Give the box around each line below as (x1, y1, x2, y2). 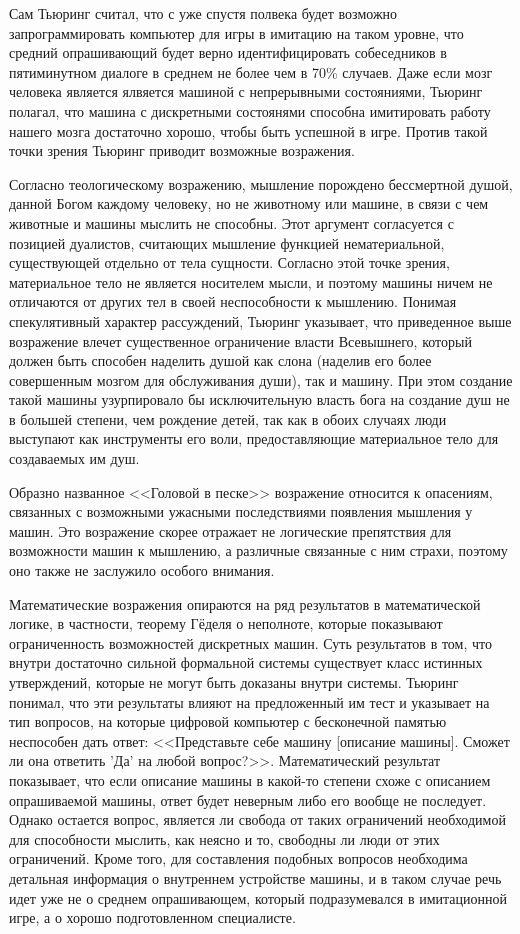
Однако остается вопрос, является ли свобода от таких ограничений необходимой (9, 809, 506, 830)
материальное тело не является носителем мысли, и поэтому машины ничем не (9, 271, 493, 292)
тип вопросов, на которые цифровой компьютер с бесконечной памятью (9, 711, 447, 732)
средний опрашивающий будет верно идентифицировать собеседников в (9, 42, 447, 63)
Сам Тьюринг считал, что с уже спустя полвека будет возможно (9, 3, 398, 23)
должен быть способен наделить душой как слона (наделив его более (9, 350, 432, 371)
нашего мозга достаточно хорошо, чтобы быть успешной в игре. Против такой (9, 120, 488, 141)
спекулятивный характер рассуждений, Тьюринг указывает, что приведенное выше (9, 310, 512, 331)
